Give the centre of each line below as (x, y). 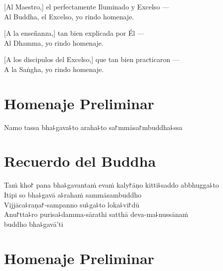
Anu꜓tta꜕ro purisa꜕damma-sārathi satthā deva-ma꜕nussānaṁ (96, 214)
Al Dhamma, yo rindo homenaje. (54, 42)
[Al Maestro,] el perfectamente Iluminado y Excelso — (87, 6)
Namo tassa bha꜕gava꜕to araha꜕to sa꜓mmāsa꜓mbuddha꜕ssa (93, 127)
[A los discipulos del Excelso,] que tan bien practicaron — (92, 59)
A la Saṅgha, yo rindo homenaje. (54, 69)
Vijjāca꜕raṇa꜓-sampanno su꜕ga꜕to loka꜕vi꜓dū (72, 204)
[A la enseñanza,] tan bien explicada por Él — (74, 33)
